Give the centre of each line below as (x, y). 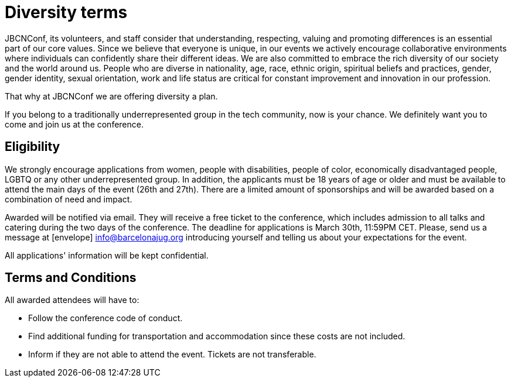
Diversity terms (66, 12)
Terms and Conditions (71, 278)
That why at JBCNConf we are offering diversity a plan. (111, 96)
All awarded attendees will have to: (72, 300)
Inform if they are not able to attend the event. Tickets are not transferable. (172, 355)
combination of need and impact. (69, 199)
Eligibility (33, 147)
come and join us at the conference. (74, 124)
